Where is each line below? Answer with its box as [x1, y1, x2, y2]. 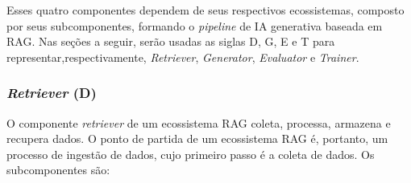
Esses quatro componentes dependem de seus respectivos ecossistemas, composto [6, 2, 405, 18]
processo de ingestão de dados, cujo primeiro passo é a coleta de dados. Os [6, 145, 375, 162]
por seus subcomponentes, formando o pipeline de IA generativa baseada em [6, 17, 383, 34]
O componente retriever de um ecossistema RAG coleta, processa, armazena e [6, 114, 391, 131]
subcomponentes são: [6, 161, 110, 178]
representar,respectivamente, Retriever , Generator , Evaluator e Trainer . [6, 48, 359, 65]
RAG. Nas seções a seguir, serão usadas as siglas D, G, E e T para [6, 33, 335, 50]
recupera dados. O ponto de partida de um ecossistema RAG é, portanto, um [6, 130, 388, 147]
